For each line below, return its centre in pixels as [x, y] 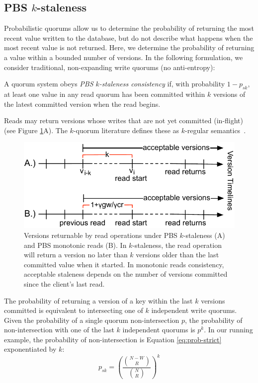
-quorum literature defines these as [126, 130]
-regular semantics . [215, 130]
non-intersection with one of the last [59, 330]
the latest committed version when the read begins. [82, 104]
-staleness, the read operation [177, 245]
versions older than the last [177, 255]
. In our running [228, 330]
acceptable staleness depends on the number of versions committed [126, 274]
